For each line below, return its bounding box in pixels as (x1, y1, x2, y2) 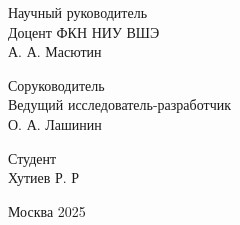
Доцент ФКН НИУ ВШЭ (8, 21, 160, 42)
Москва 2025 (8, 200, 86, 221)
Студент (8, 147, 57, 168)
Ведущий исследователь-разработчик (8, 94, 231, 115)
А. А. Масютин (8, 41, 102, 62)
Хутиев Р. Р (8, 167, 80, 188)
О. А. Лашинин (8, 113, 102, 134)
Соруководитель (8, 74, 105, 95)
